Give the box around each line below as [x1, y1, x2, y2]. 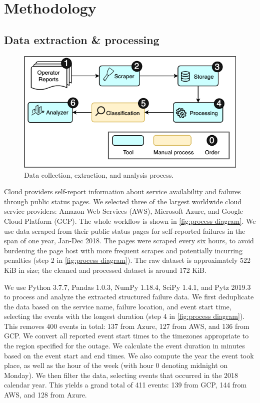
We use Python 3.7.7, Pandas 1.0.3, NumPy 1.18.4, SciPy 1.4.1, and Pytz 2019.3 [4, 281, 251, 292]
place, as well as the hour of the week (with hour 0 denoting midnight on [4, 360, 228, 370]
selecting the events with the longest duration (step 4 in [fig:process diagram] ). [4, 311, 245, 321]
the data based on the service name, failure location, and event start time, [4, 301, 231, 311]
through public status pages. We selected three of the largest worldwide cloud [4, 196, 241, 206]
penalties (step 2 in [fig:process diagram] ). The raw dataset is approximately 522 [4, 255, 250, 265]
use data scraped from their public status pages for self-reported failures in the [4, 225, 245, 236]
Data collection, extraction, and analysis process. [24, 169, 174, 180]
